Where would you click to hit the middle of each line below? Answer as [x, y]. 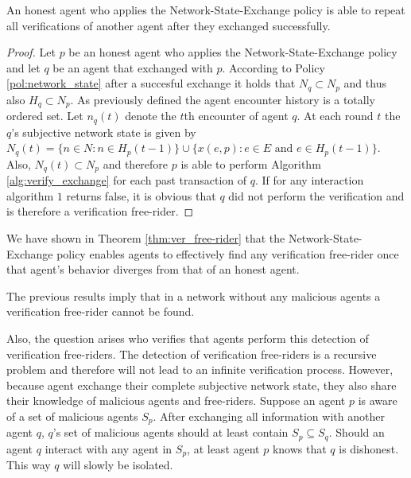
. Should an [357, 432]
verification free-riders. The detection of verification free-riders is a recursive [192, 354]
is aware [378, 400]
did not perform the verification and [316, 195]
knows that [299, 448]
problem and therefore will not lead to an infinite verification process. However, [200, 369]
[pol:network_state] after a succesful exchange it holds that [151, 83]
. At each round [335, 116]
